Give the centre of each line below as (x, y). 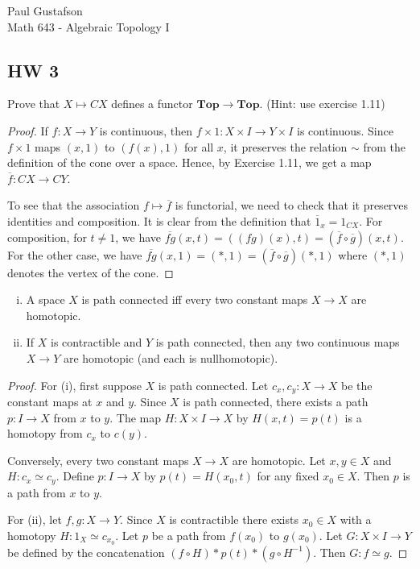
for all (199, 146)
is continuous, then (146, 130)
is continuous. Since (345, 130)
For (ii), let (35, 519)
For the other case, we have (75, 254)
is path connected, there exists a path (276, 401)
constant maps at (50, 401)
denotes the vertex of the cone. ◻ (91, 272)
